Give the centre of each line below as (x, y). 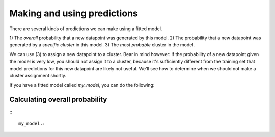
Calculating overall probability (58, 100)
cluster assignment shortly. (38, 75)
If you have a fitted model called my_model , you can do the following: (82, 85)
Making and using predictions (74, 13)
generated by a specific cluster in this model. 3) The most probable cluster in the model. (102, 45)
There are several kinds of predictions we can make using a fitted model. (86, 29)
